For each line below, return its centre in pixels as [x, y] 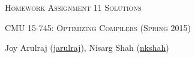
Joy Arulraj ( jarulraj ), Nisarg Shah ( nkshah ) [87, 48]
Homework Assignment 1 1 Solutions [73, 7]
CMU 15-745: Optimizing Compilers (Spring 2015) [98, 27]
